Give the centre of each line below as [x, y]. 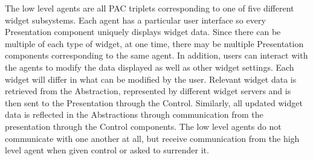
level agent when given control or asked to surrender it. [107, 150]
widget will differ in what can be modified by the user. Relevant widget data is [151, 79]
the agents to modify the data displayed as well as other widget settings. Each [150, 67]
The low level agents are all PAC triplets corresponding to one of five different [150, 8]
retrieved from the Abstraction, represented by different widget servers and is [148, 91]
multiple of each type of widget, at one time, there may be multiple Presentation [154, 43]
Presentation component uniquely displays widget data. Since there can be [143, 32]
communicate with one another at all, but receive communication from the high [152, 138]
